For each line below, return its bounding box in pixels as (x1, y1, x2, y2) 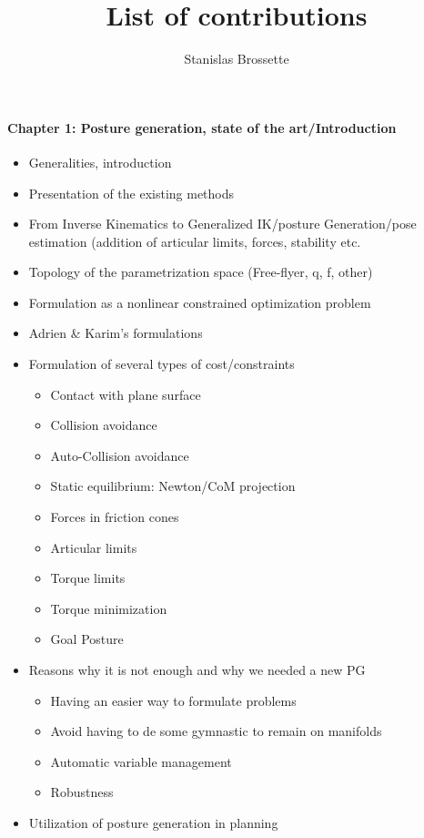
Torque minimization (50, 598, 167, 618)
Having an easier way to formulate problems (50, 690, 297, 710)
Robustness (50, 782, 114, 802)
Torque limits (50, 568, 126, 588)
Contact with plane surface (50, 384, 201, 404)
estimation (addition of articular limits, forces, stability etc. (28, 231, 361, 250)
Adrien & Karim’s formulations (28, 323, 203, 342)
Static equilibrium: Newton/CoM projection (50, 476, 296, 496)
